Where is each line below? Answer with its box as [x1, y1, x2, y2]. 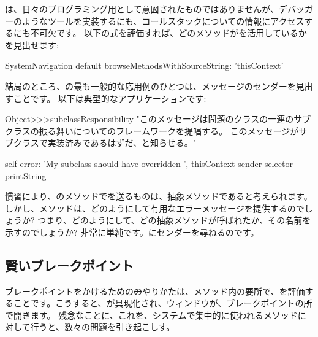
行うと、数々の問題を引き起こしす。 [30, 320, 175, 333]
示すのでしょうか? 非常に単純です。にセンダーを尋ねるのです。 [5, 225, 259, 238]
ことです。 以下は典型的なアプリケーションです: [13, 91, 206, 104]
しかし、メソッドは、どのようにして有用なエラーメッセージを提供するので [5, 201, 305, 214]
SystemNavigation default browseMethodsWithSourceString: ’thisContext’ [5, 59, 284, 72]
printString [5, 169, 47, 182]
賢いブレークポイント [5, 255, 134, 274]
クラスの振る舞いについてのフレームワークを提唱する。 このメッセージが [5, 124, 299, 137]
